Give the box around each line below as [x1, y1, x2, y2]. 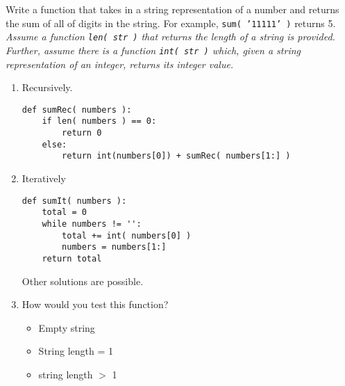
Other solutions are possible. [22, 273, 144, 288]
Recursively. [22, 80, 73, 95]
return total [42, 253, 102, 264]
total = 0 [42, 207, 87, 218]
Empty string [38, 320, 95, 335]
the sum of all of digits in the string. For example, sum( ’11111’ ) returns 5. [6, 15, 336, 30]
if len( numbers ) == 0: [42, 116, 157, 127]
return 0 [62, 128, 102, 138]
